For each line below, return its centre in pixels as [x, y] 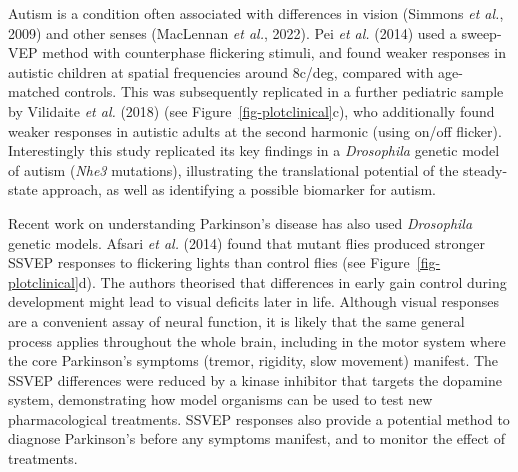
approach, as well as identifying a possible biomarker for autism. [239, 189]
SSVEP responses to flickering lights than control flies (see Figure [209, 262]
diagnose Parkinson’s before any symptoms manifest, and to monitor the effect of [256, 438]
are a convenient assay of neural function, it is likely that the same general [236, 320]
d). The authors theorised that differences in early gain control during [292, 281]
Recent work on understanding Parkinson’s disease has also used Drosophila [240, 222]
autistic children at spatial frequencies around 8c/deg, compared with [221, 71]
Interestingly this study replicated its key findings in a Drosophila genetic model [254, 150]
